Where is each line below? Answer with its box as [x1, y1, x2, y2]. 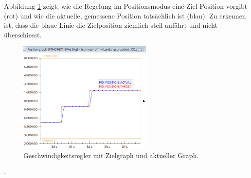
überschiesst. [4, 29, 42, 39]
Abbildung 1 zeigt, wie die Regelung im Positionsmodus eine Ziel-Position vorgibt [4, 1, 248, 11]
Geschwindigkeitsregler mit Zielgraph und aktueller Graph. [23, 150, 199, 160]
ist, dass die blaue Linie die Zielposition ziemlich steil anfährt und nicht [4, 20, 217, 30]
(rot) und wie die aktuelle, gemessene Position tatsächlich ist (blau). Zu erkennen [4, 10, 246, 20]
